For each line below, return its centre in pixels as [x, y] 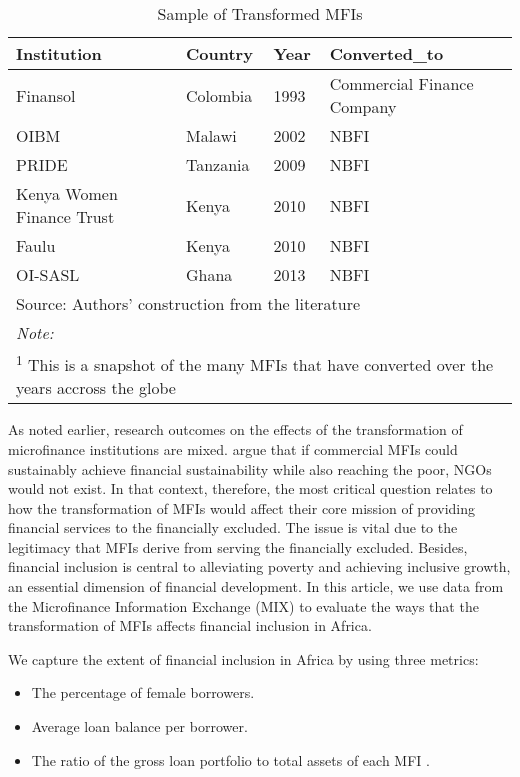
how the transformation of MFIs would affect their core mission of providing [241, 507]
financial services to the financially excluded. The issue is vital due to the [233, 527]
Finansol [46, 95]
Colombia [219, 95]
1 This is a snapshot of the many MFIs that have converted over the [255, 363]
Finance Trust [65, 216]
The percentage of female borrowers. [143, 692]
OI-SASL [48, 274]
